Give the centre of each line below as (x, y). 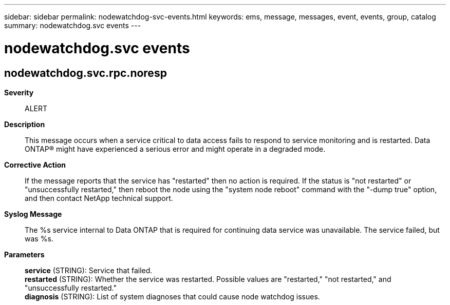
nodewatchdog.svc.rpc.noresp (86, 73)
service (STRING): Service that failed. (89, 270)
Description (25, 124)
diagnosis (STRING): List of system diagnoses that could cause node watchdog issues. (172, 296)
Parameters (24, 254)
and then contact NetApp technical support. (99, 198)
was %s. (39, 238)
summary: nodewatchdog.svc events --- (73, 25)
